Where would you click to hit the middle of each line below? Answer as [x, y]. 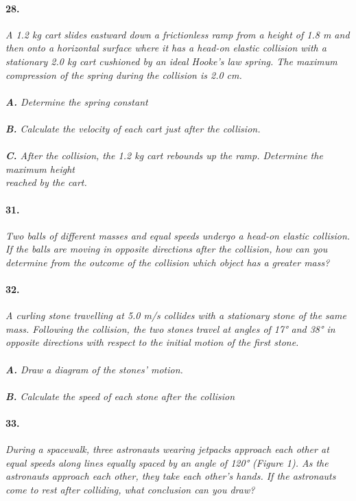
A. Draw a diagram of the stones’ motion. [94, 369]
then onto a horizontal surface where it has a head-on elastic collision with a [166, 48]
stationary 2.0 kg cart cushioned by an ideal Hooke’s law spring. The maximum [171, 61]
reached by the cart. [46, 182]
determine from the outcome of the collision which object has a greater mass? [168, 262]
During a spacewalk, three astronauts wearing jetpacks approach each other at [167, 449]
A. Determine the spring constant [77, 101]
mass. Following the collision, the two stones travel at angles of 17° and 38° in [170, 328]
